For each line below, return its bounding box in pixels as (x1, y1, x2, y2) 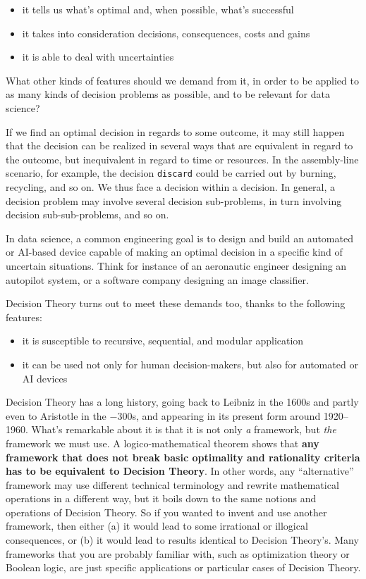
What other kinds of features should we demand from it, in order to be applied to (6, 73, 359, 87)
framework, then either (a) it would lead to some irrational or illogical (6, 518, 308, 533)
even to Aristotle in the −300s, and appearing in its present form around (6, 408, 321, 423)
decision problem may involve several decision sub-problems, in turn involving (6, 193, 342, 208)
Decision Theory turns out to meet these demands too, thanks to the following (6, 296, 346, 311)
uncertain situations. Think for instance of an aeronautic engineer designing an (6, 258, 347, 273)
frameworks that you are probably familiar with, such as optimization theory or (6, 546, 350, 561)
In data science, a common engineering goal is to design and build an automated (6, 230, 353, 245)
